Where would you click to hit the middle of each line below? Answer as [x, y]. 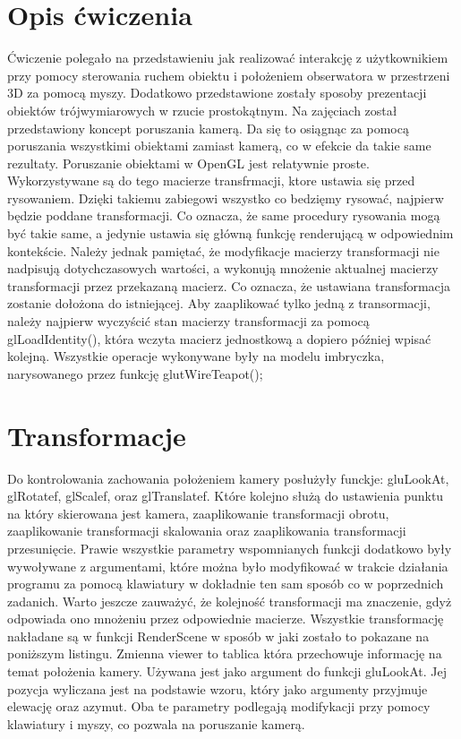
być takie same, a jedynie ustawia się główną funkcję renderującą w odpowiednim [230, 233]
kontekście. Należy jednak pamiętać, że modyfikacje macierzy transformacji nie [223, 250]
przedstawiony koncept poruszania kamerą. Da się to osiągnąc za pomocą [208, 128]
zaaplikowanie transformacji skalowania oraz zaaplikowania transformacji [207, 531]
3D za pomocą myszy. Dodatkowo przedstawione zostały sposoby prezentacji [217, 93]
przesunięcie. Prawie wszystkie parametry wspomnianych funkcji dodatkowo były [230, 548]
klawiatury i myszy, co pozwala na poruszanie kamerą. [156, 723]
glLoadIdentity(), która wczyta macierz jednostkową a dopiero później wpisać [219, 338]
